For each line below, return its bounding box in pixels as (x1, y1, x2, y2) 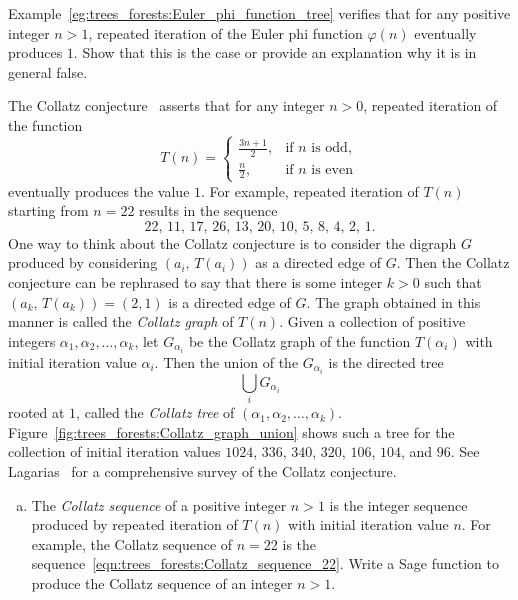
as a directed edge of (255, 252, 382, 273)
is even (311, 162, 353, 177)
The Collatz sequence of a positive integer (31, 494, 287, 515)
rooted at (8, 402, 65, 423)
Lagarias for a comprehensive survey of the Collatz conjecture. (8, 461, 397, 482)
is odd (311, 141, 348, 156)
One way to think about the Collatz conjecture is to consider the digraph (8, 232, 457, 253)
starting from (8, 200, 89, 221)
